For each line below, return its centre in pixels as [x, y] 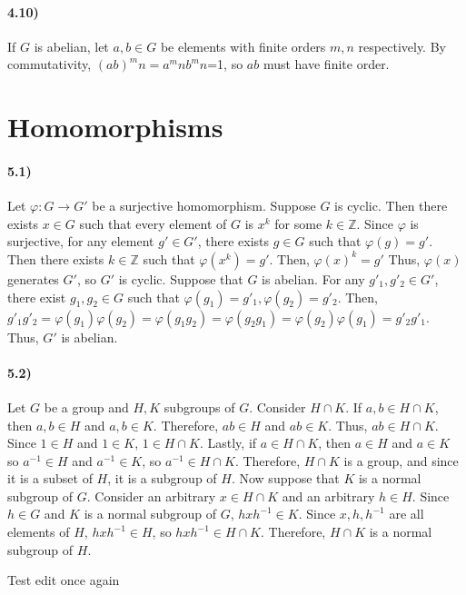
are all [407, 514]
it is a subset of [50, 478]
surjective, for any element [81, 241]
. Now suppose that [285, 478]
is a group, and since [401, 460]
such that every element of [153, 223]
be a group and [86, 407]
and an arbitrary [328, 496]
